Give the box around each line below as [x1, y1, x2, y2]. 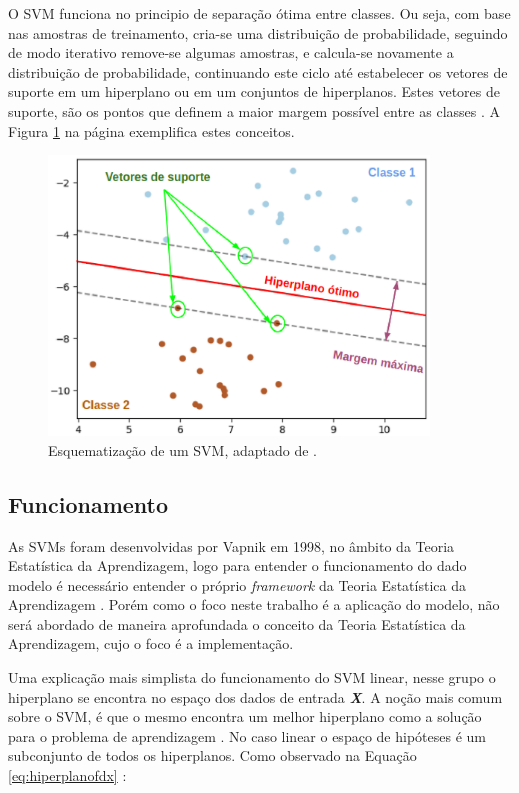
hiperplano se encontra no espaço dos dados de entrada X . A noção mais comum [8, 686, 503, 707]
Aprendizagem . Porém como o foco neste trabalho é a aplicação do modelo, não [8, 594, 500, 615]
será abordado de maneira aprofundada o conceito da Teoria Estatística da [8, 613, 466, 634]
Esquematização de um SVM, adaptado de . [48, 439, 317, 460]
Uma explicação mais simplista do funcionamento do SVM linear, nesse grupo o [8, 667, 496, 688]
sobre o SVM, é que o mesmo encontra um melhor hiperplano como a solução [8, 706, 482, 727]
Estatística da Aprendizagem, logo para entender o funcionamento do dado [8, 555, 467, 576]
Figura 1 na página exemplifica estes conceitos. [8, 120, 295, 141]
